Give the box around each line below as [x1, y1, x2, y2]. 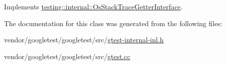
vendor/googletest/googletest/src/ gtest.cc [4, 51, 130, 61]
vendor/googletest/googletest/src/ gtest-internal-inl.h [4, 34, 164, 45]
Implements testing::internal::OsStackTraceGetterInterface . [4, 1, 183, 11]
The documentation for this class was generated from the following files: [4, 18, 223, 28]
